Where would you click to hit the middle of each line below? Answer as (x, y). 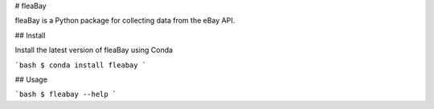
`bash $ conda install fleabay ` (81, 65)
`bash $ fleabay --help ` (66, 95)
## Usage (31, 79)
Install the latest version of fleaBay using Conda (94, 50)
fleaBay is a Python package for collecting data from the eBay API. (125, 21)
